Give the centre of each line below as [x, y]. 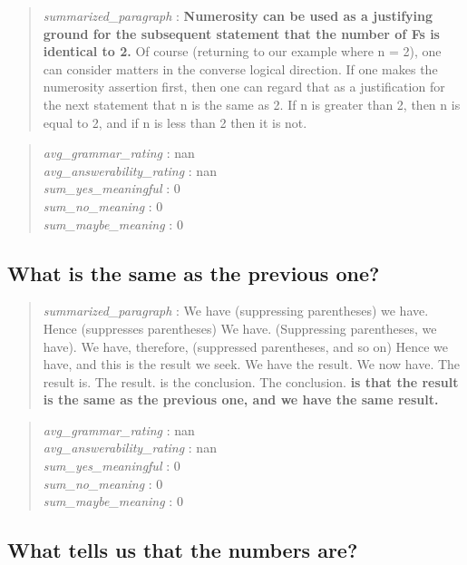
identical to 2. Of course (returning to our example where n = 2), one [242, 51]
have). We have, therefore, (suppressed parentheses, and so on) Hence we [246, 346]
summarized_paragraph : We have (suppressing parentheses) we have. [236, 311]
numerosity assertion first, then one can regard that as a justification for [244, 87]
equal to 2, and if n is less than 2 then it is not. [175, 122]
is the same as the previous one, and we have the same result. [241, 399]
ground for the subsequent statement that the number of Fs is [241, 33]
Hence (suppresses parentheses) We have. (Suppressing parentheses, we [240, 328]
